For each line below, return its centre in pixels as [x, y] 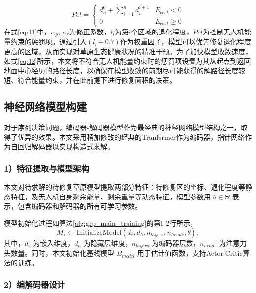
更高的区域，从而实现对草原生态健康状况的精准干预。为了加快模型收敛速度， [128, 51]
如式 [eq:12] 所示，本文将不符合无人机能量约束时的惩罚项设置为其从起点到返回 [128, 61]
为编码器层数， [176, 243]
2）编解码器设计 [34, 284]
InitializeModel [99, 233]
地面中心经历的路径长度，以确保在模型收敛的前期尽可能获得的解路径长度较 [125, 70]
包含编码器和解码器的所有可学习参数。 [80, 206]
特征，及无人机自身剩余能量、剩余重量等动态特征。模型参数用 [111, 196]
